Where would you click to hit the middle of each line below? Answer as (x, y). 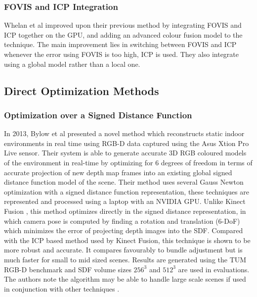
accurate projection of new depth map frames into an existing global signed (118, 172)
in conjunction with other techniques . (62, 288)
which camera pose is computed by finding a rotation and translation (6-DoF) (122, 221)
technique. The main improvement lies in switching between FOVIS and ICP (120, 44)
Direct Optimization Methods (82, 90)
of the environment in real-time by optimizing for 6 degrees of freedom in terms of (128, 162)
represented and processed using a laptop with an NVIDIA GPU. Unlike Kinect (125, 201)
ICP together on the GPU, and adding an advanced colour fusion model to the (123, 34)
